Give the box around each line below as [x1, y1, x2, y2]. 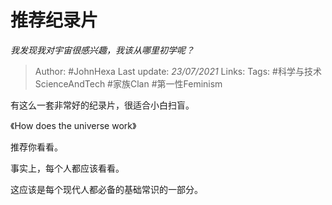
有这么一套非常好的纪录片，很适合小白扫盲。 [10, 99, 195, 111]
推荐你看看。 [10, 141, 63, 153]
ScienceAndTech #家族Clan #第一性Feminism [34, 77, 223, 90]
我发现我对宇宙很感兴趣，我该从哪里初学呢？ [10, 44, 195, 56]
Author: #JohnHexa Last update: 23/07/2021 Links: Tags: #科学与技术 [34, 65, 322, 77]
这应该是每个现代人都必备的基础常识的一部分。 [10, 183, 203, 195]
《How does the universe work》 [10, 119, 137, 131]
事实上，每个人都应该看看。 [10, 162, 125, 174]
